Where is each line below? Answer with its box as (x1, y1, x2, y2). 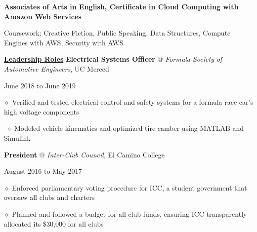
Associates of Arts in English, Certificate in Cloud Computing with (4, 1, 239, 11)
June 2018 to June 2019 (4, 80, 76, 90)
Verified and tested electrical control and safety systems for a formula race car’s (12, 97, 253, 107)
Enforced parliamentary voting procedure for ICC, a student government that (12, 182, 247, 193)
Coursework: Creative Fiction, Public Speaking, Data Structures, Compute (4, 28, 231, 38)
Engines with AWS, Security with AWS (4, 37, 124, 47)
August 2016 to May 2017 (4, 166, 82, 176)
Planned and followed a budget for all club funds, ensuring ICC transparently (12, 208, 247, 219)
